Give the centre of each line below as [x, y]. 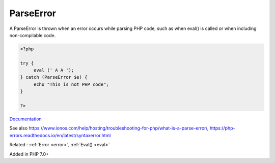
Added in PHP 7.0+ [29, 154]
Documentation [25, 119]
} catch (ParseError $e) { [54, 77]
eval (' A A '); [54, 70]
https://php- [222, 128]
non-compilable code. [33, 35]
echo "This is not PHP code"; [71, 84]
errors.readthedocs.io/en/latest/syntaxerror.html [60, 135]
